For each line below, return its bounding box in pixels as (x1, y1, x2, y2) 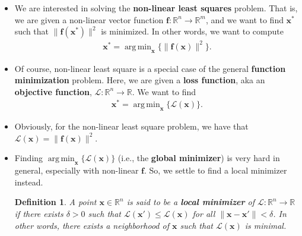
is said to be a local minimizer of (126, 196, 255, 208)
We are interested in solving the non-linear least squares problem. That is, (14, 2, 298, 14)
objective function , (14, 85, 92, 97)
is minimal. (244, 219, 287, 231)
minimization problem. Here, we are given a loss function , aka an (14, 74, 265, 86)
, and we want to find (205, 13, 284, 26)
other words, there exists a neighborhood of (14, 219, 169, 231)
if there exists (14, 207, 63, 219)
